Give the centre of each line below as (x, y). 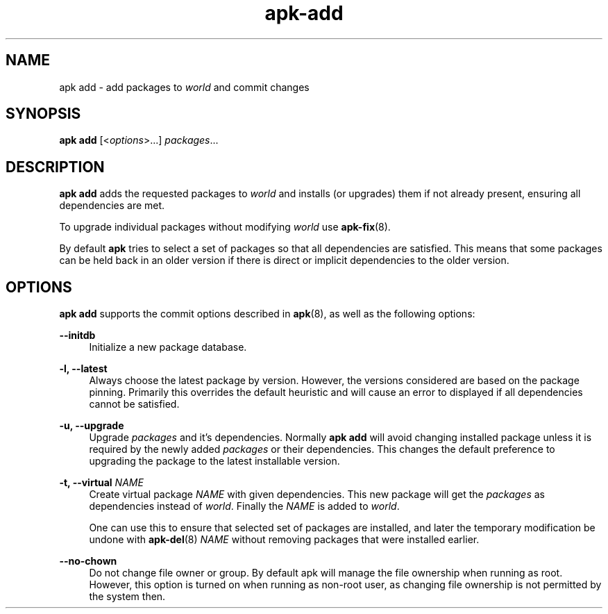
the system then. (127, 597)
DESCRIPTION (55, 167)
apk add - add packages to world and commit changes (184, 87)
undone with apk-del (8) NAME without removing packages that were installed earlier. (284, 540)
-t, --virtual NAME (101, 483)
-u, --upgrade (92, 426)
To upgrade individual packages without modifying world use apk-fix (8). (225, 227)
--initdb (77, 335)
